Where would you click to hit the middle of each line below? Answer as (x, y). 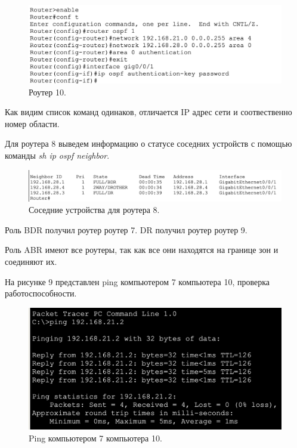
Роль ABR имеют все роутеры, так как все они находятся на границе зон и (142, 250)
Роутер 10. (47, 92)
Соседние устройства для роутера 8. (94, 210)
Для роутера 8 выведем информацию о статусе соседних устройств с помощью (148, 143)
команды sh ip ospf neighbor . (57, 155)
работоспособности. (41, 293)
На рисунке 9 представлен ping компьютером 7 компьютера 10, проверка (137, 281)
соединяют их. (31, 262)
